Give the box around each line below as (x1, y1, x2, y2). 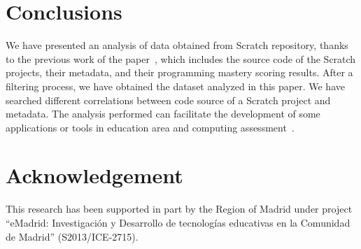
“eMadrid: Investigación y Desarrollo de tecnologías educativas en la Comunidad (6, 215, 351, 229)
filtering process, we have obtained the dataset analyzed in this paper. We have (6, 78, 345, 93)
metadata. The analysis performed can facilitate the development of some (6, 106, 320, 121)
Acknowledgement (6, 161, 183, 190)
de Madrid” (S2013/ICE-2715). (6, 229, 139, 243)
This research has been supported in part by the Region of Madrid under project (6, 201, 353, 216)
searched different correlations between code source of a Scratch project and (6, 92, 331, 107)
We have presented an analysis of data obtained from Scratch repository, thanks (6, 38, 348, 52)
